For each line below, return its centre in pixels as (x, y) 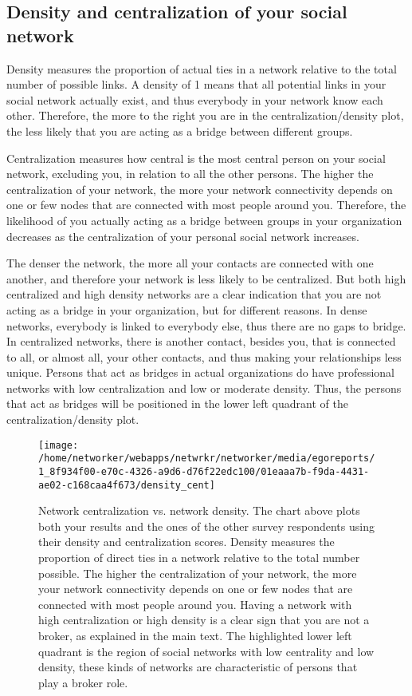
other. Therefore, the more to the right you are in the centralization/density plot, (205, 115)
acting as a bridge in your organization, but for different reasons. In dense (187, 309)
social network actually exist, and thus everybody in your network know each (195, 99)
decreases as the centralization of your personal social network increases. (183, 236)
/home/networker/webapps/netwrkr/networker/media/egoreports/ (207, 459)
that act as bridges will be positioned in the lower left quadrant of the (177, 403)
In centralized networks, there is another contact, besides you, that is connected (201, 341)
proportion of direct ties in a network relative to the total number (199, 558)
